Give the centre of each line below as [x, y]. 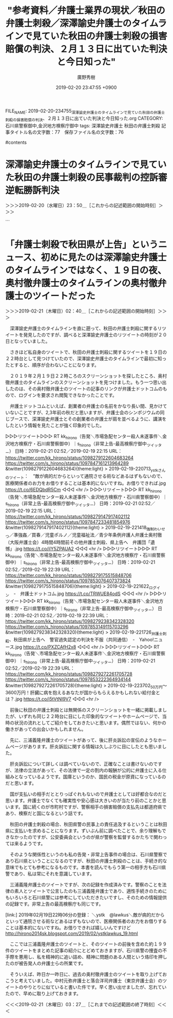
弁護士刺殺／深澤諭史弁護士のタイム [82, 23]
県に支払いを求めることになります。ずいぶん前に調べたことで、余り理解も [84, 831]
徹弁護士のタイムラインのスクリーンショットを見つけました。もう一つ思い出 [86, 382]
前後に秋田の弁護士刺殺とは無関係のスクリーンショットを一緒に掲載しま [86, 710]
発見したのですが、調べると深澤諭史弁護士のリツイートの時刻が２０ [95, 335]
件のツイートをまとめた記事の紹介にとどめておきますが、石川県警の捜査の [84, 951]
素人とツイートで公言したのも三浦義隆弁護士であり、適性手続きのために [91, 891]
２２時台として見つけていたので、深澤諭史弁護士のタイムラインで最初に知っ [86, 359]
